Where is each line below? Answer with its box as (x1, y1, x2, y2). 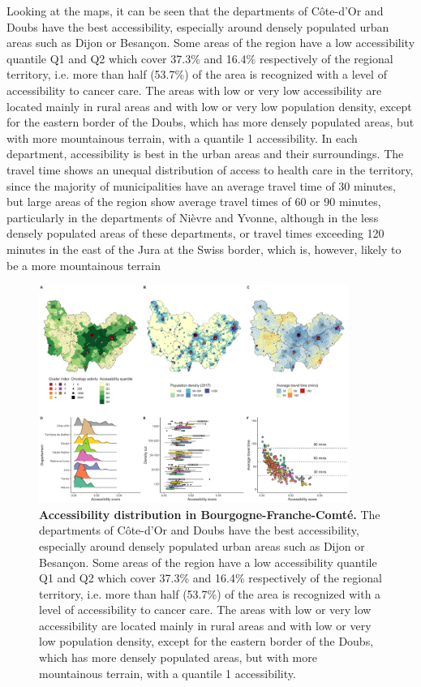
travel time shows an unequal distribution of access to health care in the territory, (6, 161, 414, 178)
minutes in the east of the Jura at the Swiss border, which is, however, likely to (6, 240, 402, 257)
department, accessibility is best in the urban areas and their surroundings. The (6, 145, 404, 162)
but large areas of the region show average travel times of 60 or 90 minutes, (6, 193, 381, 210)
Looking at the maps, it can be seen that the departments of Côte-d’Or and (6, 2, 384, 19)
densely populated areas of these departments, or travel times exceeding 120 (6, 225, 384, 242)
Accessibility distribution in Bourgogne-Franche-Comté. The (39, 505, 380, 522)
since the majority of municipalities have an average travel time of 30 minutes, (6, 177, 396, 194)
